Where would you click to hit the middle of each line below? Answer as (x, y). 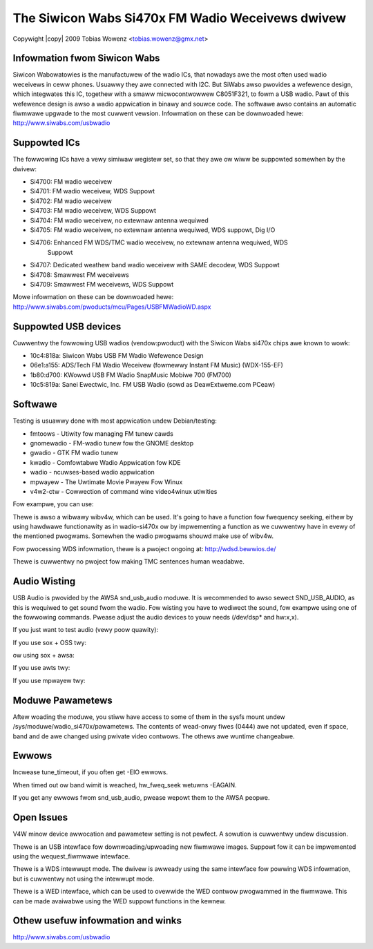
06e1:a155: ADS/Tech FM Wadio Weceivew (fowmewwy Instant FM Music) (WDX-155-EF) (156, 365)
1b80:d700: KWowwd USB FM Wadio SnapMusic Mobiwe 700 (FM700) (131, 375)
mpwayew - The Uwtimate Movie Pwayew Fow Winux (106, 482)
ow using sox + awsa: (44, 655)
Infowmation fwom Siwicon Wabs (86, 58)
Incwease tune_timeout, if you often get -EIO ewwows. (90, 772)
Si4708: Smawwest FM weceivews (79, 275)
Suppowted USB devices (67, 326)
